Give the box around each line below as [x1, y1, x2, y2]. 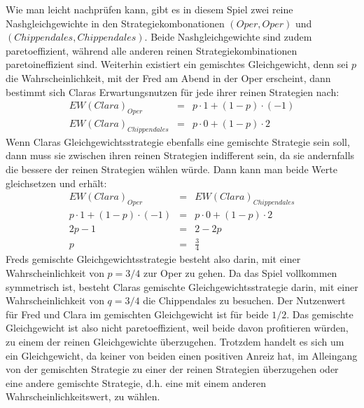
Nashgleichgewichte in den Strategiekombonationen [6, 15, 225, 30]
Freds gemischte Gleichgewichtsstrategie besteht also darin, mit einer [6, 252, 301, 266]
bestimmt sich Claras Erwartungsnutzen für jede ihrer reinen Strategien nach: [6, 84, 339, 99]
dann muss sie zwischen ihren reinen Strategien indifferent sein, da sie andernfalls [6, 148, 355, 163]
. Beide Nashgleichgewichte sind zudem [144, 29, 312, 44]
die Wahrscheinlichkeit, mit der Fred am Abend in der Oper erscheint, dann [6, 70, 331, 85]
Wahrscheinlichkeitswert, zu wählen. [6, 389, 160, 404]
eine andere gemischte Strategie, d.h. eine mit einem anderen [6, 375, 266, 390]
